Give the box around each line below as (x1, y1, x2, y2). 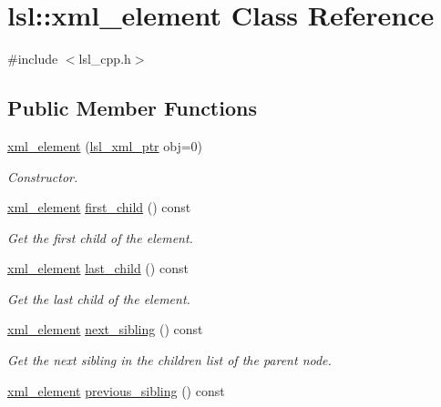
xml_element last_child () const (7, 259, 189, 278)
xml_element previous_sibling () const (7, 381, 225, 400)
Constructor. (7, 167, 78, 186)
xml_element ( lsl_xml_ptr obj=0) (7, 136, 203, 155)
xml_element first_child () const (7, 198, 191, 217)
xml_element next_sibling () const (7, 320, 203, 339)
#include (7, 49, 58, 68)
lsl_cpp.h (78, 49, 131, 68)
